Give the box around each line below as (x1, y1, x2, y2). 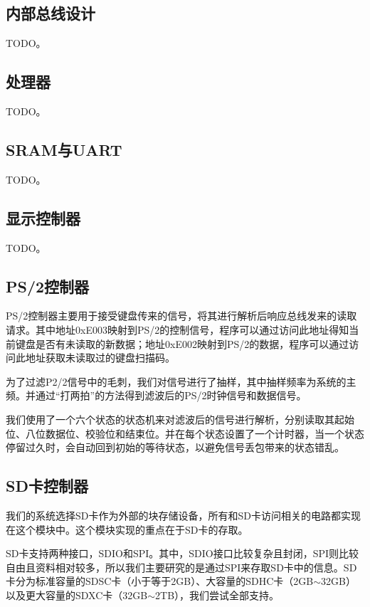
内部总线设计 (6, 2, 95, 24)
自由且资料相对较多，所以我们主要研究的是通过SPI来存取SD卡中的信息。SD (6, 559, 357, 574)
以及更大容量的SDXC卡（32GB (6, 587, 148, 602)
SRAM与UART (6, 138, 122, 160)
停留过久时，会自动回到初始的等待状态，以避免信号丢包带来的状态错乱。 (6, 440, 344, 455)
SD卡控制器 (6, 475, 88, 497)
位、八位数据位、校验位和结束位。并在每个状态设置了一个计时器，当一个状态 (6, 426, 364, 440)
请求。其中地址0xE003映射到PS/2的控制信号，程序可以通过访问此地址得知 (6, 322, 349, 337)
